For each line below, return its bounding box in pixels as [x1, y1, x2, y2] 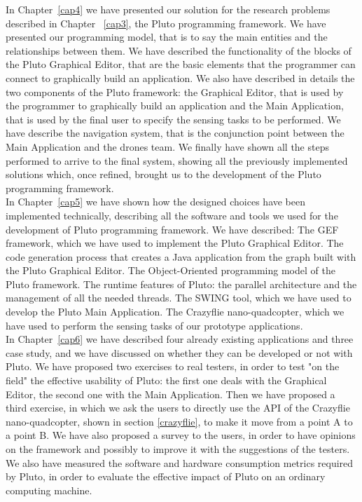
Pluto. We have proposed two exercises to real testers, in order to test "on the [6, 359, 340, 374]
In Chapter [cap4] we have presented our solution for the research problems [6, 2, 330, 16]
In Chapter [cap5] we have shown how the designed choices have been [6, 194, 306, 209]
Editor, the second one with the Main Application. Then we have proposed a [6, 386, 335, 401]
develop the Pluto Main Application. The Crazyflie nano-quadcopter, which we [6, 304, 344, 319]
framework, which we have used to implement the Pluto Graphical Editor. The [6, 236, 344, 250]
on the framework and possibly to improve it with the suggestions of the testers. [6, 442, 350, 456]
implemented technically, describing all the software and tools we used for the [6, 208, 338, 222]
